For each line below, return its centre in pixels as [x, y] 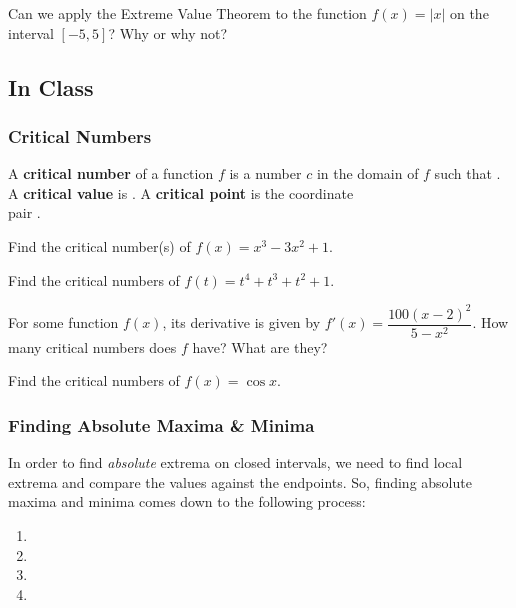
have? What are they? [260, 346]
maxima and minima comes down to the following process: [187, 501]
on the [469, 13]
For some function [63, 322]
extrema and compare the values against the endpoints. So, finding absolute [240, 481]
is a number [265, 173]
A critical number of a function [111, 173]
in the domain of [367, 173]
